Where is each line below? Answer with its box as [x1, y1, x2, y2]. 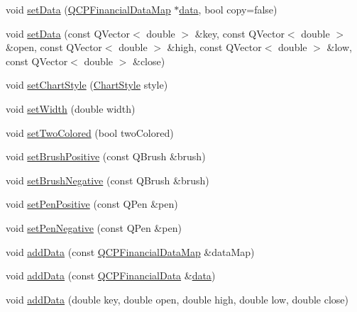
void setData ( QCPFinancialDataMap [6, 2, 171, 16]
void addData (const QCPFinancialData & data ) [6, 268, 216, 283]
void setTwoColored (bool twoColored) [6, 125, 174, 140]
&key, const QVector [194, 26, 285, 40]
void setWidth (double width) [6, 101, 136, 116]
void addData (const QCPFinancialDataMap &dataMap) [6, 244, 255, 259]
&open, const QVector [6, 40, 102, 55]
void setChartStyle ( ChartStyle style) [6, 77, 168, 92]
